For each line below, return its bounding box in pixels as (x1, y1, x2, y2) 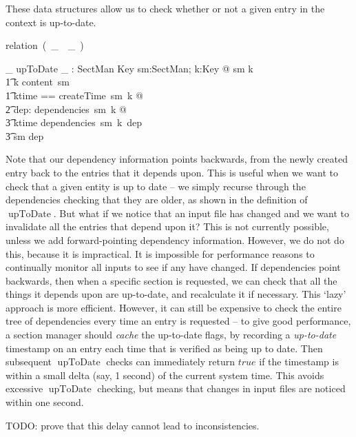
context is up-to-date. (6, 14, 96, 29)
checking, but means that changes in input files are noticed (97, 381, 346, 396)
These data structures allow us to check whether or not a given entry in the (6, 1, 325, 15)
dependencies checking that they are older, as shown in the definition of (6, 192, 308, 207)
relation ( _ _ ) (6, 38, 84, 52)
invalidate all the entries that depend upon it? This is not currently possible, (6, 219, 329, 234)
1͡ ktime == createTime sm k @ (6, 88, 143, 102)
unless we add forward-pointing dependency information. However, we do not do (6, 232, 344, 247)
